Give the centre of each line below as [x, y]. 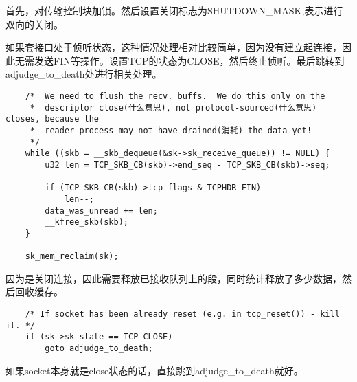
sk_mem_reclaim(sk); [72, 257]
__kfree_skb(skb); [87, 222]
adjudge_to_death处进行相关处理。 [84, 74]
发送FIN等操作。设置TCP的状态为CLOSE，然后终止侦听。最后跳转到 [189, 60]
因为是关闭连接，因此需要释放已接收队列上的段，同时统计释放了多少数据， [174, 278]
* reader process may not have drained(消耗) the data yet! [171, 130]
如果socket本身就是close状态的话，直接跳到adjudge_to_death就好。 [154, 370]
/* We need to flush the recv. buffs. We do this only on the [175, 96]
